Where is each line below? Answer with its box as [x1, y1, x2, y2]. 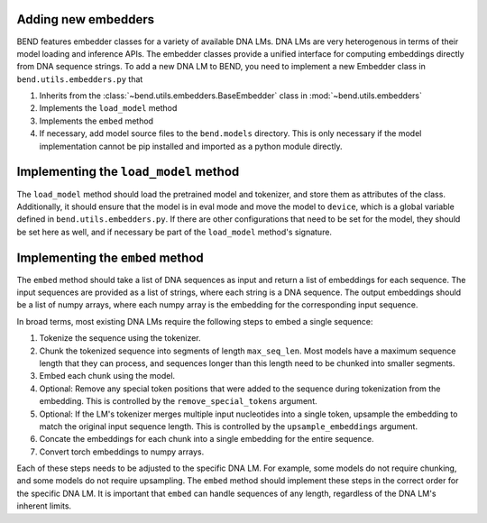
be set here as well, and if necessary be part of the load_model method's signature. [16, 226, 333, 237]
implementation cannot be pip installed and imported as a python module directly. [39, 141, 343, 151]
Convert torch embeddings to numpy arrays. [39, 446, 205, 457]
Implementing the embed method [16, 250, 205, 265]
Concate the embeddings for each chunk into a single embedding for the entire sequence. [39, 434, 374, 445]
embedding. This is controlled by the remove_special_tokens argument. [39, 396, 317, 407]
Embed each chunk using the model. [39, 371, 176, 381]
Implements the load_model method [39, 103, 178, 114]
